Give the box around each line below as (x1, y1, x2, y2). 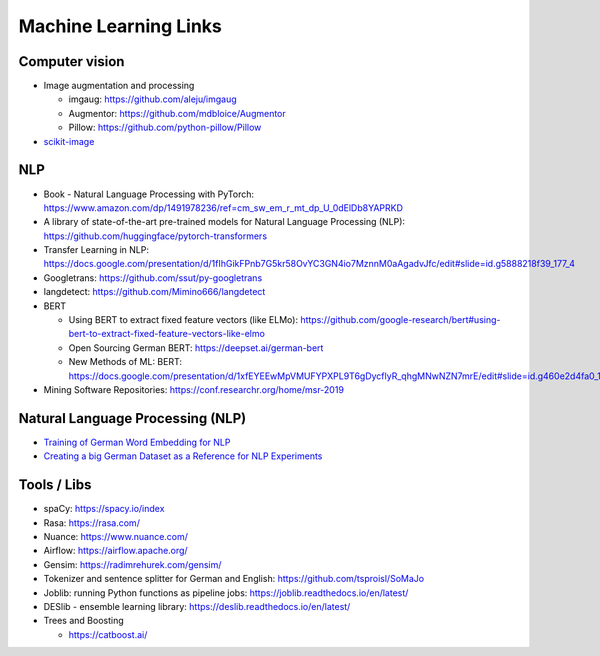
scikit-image (43, 135, 95, 147)
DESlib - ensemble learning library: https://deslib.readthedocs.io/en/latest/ (43, 600, 351, 612)
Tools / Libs (18, 476, 92, 494)
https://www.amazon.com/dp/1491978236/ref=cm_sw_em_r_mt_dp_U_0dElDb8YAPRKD (43, 201, 404, 214)
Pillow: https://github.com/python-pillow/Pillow (68, 121, 262, 134)
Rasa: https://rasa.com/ (43, 516, 140, 529)
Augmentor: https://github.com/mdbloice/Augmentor (68, 107, 287, 119)
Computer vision (18, 53, 125, 70)
